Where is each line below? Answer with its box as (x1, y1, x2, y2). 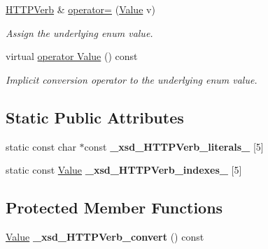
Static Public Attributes (6, 106, 184, 128)
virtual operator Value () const (6, 49, 138, 63)
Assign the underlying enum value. (6, 25, 153, 40)
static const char (6, 139, 76, 153)
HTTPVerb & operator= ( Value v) (6, 2, 155, 16)
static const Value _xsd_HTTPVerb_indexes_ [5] (6, 163, 242, 177)
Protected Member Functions (6, 197, 223, 218)
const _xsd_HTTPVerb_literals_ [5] (84, 139, 264, 153)
